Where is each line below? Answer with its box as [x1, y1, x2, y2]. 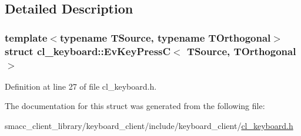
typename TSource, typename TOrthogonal [59, 30, 271, 45]
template [5, 30, 48, 45]
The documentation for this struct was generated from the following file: [5, 100, 265, 112]
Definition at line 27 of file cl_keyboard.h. [5, 80, 157, 92]
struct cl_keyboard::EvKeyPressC [5, 43, 171, 58]
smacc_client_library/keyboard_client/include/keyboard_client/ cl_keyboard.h [5, 120, 293, 132]
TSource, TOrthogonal [186, 43, 296, 58]
